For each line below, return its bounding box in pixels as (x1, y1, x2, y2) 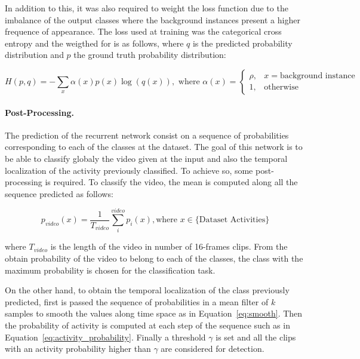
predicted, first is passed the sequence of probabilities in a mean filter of (5, 295, 269, 308)
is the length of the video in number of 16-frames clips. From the (50, 240, 288, 253)
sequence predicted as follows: (5, 187, 113, 200)
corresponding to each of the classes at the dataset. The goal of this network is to (5, 140, 303, 153)
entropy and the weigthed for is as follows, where (5, 36, 184, 49)
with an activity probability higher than (5, 342, 151, 355)
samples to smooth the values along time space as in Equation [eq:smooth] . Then (5, 307, 303, 320)
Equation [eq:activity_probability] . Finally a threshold (5, 330, 206, 343)
